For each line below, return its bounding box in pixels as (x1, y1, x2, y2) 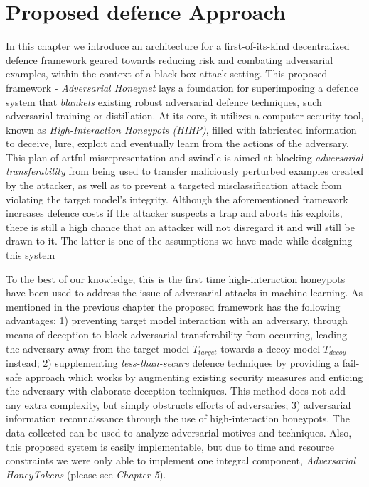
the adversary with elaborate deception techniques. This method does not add (6, 383, 346, 398)
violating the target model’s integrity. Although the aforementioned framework (6, 191, 348, 206)
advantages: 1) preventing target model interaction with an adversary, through (6, 313, 348, 328)
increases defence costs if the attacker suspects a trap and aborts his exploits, (6, 205, 343, 220)
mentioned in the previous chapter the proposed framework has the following (6, 299, 341, 314)
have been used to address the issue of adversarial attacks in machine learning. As (6, 285, 363, 300)
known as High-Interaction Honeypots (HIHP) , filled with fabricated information (6, 122, 357, 137)
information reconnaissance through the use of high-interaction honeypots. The (6, 411, 350, 426)
